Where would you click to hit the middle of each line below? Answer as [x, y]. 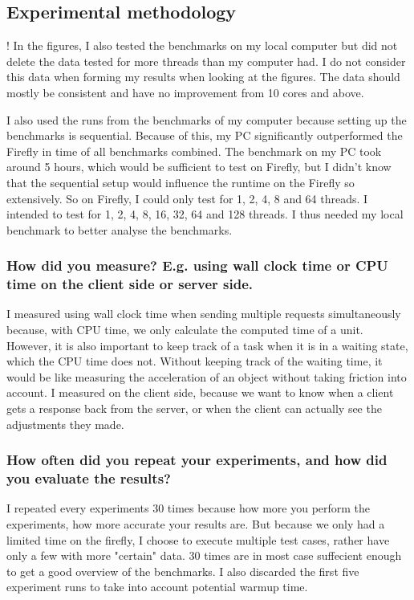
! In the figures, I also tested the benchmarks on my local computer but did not [202, 45]
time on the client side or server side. [130, 284]
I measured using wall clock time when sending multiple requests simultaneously [204, 314]
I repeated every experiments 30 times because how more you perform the [189, 508]
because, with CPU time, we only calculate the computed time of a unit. [185, 330]
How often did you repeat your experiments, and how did [197, 460]
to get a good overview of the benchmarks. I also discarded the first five [183, 571]
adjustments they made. [65, 424]
